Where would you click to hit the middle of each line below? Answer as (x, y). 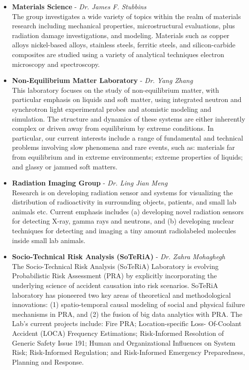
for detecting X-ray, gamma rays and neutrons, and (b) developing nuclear (123, 221)
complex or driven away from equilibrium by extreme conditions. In (113, 128)
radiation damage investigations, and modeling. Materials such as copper (121, 35)
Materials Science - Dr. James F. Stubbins (79, 6)
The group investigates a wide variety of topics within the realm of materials (126, 16)
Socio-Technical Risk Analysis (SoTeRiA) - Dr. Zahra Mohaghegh (119, 257)
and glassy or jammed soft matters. (65, 166)
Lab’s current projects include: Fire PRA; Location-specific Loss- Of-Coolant (127, 323)
